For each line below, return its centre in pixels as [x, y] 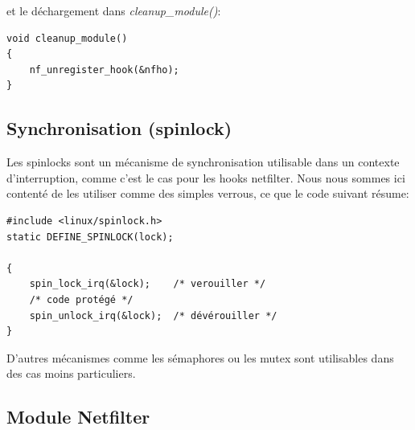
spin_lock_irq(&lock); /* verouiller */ [148, 284]
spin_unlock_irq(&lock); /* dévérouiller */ [153, 315]
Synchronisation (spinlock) [119, 128]
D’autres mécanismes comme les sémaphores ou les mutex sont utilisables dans [200, 357]
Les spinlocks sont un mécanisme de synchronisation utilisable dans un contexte [203, 162]
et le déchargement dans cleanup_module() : [114, 10]
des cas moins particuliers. [71, 373]
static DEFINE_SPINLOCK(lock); [90, 237]
